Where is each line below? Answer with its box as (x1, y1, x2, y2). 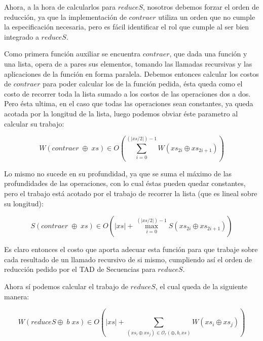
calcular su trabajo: (4, 118, 64, 129)
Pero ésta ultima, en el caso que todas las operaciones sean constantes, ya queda (4, 98, 253, 109)
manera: (4, 291, 29, 301)
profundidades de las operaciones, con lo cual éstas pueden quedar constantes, (4, 178, 246, 189)
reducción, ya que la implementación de (4, 11, 127, 22)
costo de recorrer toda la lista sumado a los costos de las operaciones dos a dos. (4, 88, 251, 99)
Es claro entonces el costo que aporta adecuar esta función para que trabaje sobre (4, 244, 258, 255)
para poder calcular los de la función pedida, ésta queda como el (43, 78, 243, 89)
